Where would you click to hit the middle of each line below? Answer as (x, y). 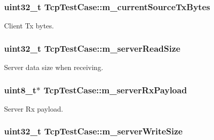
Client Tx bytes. (29, 26)
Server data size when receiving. (54, 67)
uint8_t (20, 90)
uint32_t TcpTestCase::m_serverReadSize (92, 48)
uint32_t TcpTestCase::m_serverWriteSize (93, 131)
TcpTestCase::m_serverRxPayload (115, 90)
